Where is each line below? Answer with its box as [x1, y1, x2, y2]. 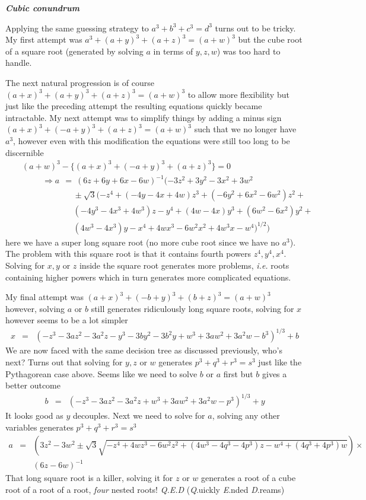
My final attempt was [5, 291, 84, 303]
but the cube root [238, 33, 303, 46]
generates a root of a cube [201, 472, 296, 484]
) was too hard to [217, 44, 281, 57]
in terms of [153, 44, 193, 57]
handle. [5, 56, 32, 69]
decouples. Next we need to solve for [72, 409, 205, 422]
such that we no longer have [194, 123, 297, 135]
